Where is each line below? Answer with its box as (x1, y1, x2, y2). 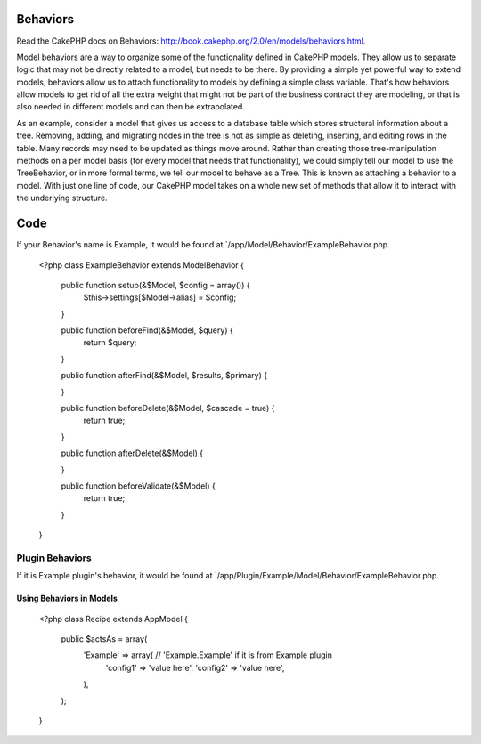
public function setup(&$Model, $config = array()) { (61, 279, 250, 290)
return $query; (83, 337, 137, 348)
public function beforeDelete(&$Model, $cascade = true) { (61, 403, 275, 414)
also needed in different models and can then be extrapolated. (16, 101, 245, 112)
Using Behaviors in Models (16, 593, 118, 604)
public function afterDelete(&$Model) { (61, 448, 204, 458)
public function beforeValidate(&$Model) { (61, 481, 216, 491)
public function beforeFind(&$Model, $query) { (61, 325, 233, 336)
